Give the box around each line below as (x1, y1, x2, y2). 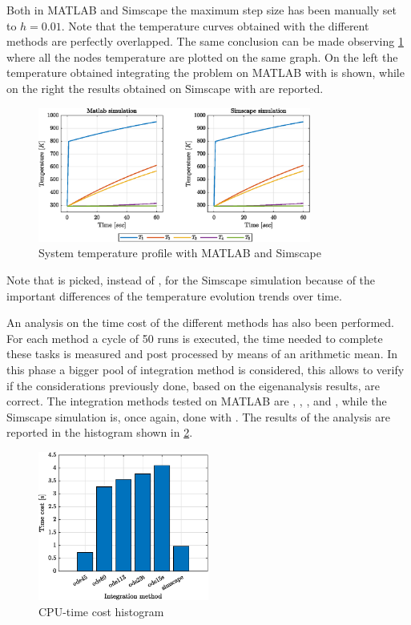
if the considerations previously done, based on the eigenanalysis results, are (6, 377, 380, 393)
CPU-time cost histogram (38, 603, 164, 619)
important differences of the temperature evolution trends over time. (6, 287, 342, 304)
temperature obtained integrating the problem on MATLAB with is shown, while (6, 64, 405, 81)
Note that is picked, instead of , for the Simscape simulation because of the (6, 272, 376, 288)
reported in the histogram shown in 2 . (6, 424, 193, 441)
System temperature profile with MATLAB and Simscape (38, 244, 321, 261)
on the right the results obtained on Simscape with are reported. (6, 79, 324, 96)
